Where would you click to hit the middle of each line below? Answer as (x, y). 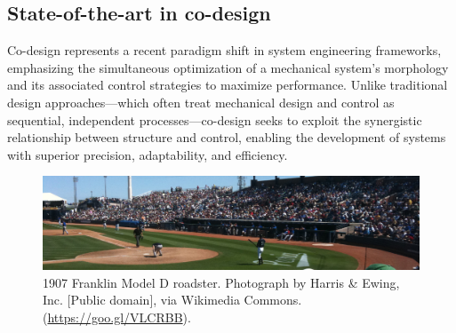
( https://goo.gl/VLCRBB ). (117, 317)
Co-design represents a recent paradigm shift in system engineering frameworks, (224, 50)
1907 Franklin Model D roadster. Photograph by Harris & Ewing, (221, 282)
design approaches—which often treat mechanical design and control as (201, 102)
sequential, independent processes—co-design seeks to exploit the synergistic (215, 119)
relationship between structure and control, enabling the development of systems (227, 137)
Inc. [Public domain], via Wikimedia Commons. (172, 300)
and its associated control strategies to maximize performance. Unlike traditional (228, 85)
